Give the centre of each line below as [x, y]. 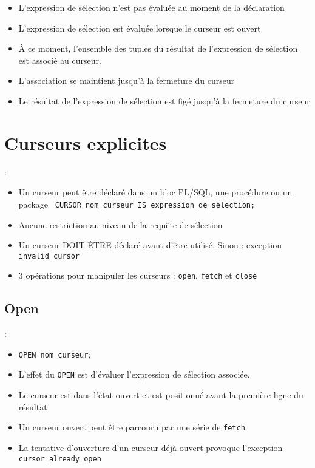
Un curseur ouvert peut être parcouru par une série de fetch [132, 427]
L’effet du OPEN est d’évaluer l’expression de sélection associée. [134, 374]
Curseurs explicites [86, 142]
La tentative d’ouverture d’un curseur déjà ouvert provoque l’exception [151, 447]
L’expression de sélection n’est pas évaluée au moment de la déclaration [151, 7]
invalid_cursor [49, 256]
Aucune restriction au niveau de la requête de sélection [120, 224]
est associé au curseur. [60, 60]
